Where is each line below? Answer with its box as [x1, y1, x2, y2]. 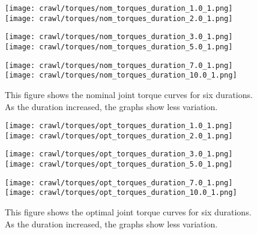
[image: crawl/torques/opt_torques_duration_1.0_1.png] [5, 122, 233, 131]
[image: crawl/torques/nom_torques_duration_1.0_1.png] [5, 4, 233, 13]
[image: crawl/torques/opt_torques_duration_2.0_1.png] [5, 131, 233, 140]
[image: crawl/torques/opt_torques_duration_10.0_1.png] [5, 188, 237, 197]
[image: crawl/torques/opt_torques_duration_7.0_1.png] [5, 178, 233, 187]
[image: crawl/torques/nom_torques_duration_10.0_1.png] [5, 71, 237, 80]
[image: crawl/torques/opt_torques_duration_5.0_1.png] [5, 160, 233, 169]
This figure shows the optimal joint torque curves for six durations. [5, 206, 252, 218]
